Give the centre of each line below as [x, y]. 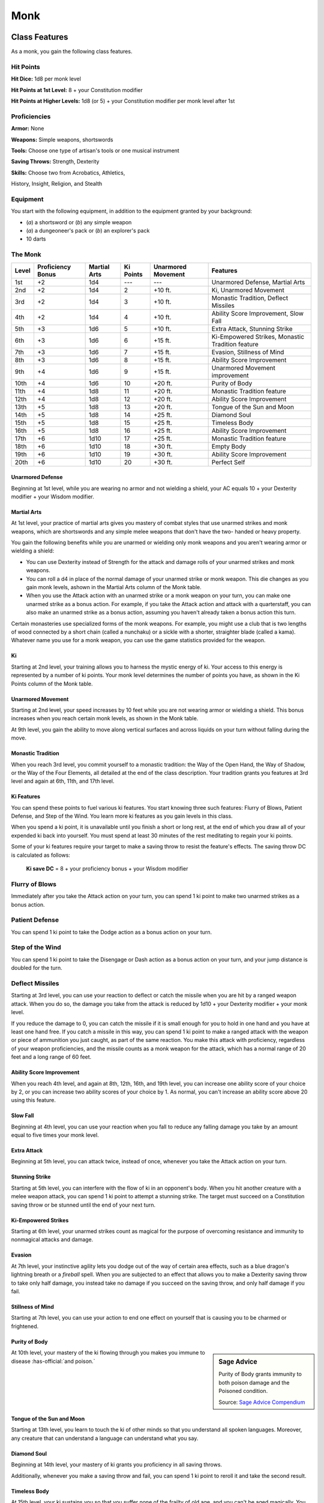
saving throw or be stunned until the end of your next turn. [83, 1205]
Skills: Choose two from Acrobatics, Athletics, [68, 173]
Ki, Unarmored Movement [248, 290]
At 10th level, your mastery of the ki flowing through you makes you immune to [108, 1353]
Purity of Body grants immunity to [260, 1374]
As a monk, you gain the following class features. [72, 52]
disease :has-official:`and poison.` [53, 1361]
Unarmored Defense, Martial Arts [258, 282]
